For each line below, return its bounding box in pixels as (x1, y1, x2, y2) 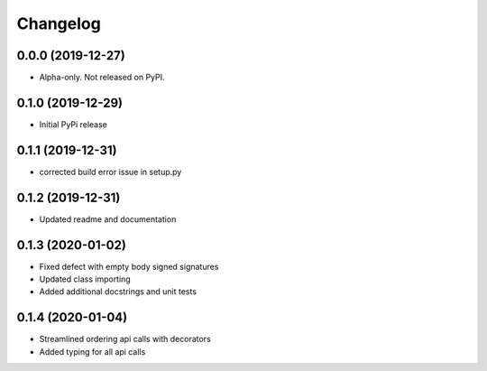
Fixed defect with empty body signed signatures (39, 261, 219, 272)
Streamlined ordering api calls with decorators (39, 334, 211, 345)
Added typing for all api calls (39, 346, 146, 357)
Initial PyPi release (39, 118, 108, 130)
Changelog (16, 14, 101, 33)
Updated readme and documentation (39, 213, 177, 225)
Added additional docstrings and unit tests (39, 286, 198, 297)
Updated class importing (39, 274, 131, 284)
